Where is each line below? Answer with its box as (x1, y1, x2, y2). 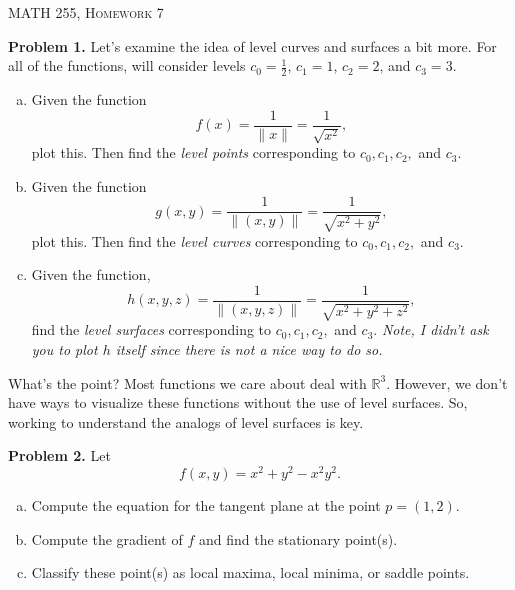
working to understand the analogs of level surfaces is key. (8, 411, 364, 432)
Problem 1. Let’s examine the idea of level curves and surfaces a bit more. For (8, 35, 497, 56)
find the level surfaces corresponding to (31, 319, 272, 340)
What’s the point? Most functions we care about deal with (8, 372, 367, 393)
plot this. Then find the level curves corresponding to (31, 230, 358, 251)
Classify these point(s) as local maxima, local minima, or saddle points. (31, 562, 470, 583)
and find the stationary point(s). (198, 528, 398, 549)
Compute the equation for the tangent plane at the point (31, 494, 381, 515)
